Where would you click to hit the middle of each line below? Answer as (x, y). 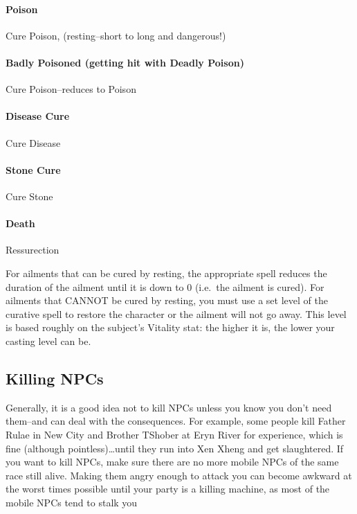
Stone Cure (33, 169)
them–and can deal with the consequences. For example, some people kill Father (176, 421)
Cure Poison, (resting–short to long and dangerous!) (116, 35)
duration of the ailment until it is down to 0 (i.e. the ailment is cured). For (165, 286)
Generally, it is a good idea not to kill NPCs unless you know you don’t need (169, 407)
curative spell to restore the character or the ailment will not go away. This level (176, 313)
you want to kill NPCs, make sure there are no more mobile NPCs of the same (172, 462)
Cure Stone (29, 196)
